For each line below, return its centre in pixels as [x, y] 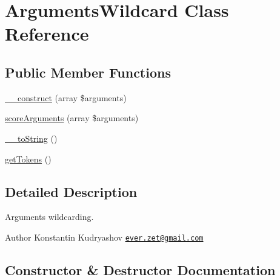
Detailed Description [71, 191]
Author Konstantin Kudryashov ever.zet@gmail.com [104, 237]
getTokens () [28, 158]
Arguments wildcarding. [49, 217]
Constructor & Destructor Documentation [140, 269]
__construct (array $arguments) [66, 97]
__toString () [31, 138]
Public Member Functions [88, 72]
